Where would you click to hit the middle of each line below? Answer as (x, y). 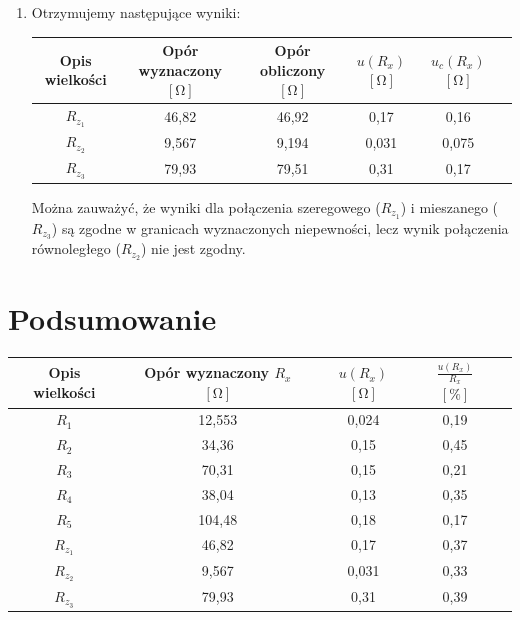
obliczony (292, 69)
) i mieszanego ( (449, 206)
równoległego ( (76, 248)
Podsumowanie (112, 318)
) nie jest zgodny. (193, 248)
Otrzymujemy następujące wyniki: (136, 12)
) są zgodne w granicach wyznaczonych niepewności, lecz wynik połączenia (280, 227)
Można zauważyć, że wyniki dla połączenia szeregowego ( (206, 206)
